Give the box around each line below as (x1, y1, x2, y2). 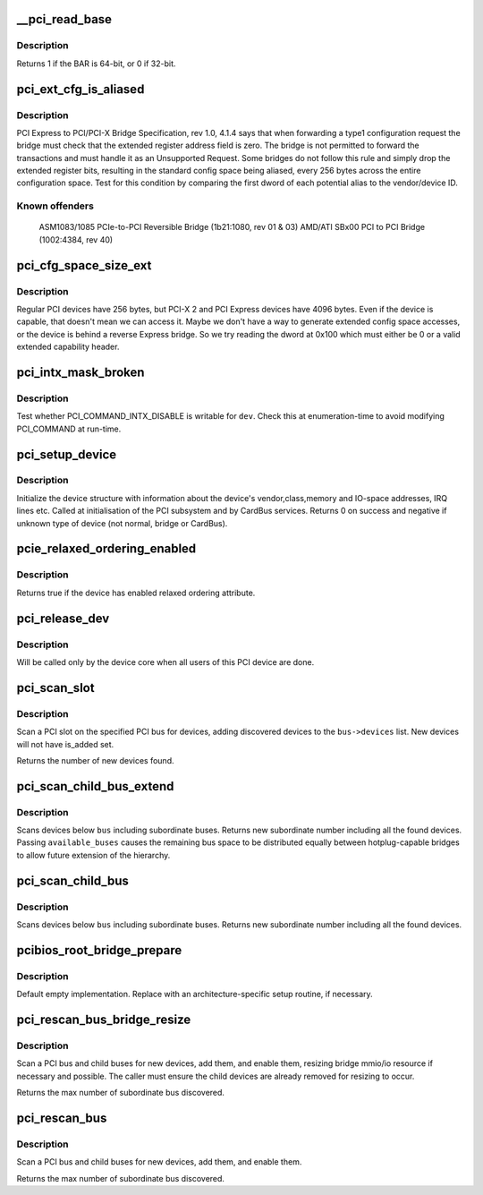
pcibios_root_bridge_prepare (16, 943, 182, 958)
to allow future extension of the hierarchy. (16, 849, 171, 860)
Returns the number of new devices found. (16, 755, 174, 765)
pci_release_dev (16, 610, 110, 626)
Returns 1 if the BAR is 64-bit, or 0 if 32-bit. (16, 58, 176, 69)
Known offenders (16, 200, 94, 212)
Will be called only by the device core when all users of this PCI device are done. (16, 656, 315, 667)
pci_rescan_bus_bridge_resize (16, 1011, 191, 1027)
